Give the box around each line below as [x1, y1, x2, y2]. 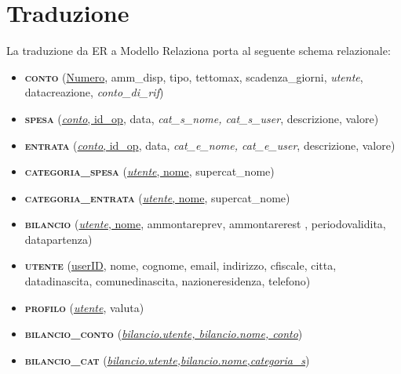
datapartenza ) [24, 231, 93, 247]
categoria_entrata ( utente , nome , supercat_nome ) [24, 189, 290, 205]
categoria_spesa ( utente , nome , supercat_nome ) [24, 163, 275, 180]
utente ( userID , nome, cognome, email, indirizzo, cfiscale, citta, [24, 257, 337, 274]
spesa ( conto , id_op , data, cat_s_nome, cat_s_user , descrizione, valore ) [24, 110, 379, 126]
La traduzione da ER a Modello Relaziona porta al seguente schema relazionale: [6, 42, 391, 59]
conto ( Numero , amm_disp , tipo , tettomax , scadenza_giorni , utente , [24, 68, 363, 85]
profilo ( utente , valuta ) [24, 299, 144, 315]
